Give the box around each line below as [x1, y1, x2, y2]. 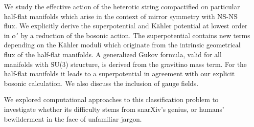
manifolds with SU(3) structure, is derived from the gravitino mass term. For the [4, 59, 247, 69]
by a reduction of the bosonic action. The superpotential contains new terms [21, 30, 250, 40]
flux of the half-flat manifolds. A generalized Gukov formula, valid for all [4, 49, 222, 59]
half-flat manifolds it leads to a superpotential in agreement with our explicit [4, 68, 235, 79]
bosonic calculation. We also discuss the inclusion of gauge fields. [4, 78, 199, 88]
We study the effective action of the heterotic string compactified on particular [4, 1, 240, 11]
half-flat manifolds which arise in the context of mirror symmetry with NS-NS [4, 11, 238, 21]
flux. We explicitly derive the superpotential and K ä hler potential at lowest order [4, 21, 248, 31]
